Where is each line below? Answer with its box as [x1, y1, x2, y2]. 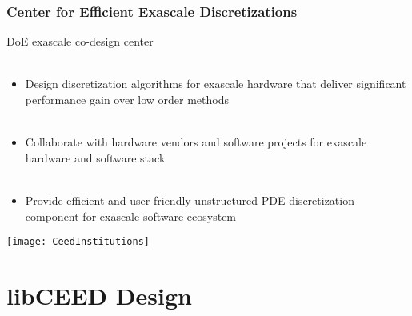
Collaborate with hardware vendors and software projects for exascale [25, 134, 367, 150]
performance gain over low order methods [25, 91, 230, 107]
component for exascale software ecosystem [25, 207, 237, 224]
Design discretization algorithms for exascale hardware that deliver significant [25, 75, 406, 92]
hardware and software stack [25, 149, 166, 166]
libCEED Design [6, 279, 192, 311]
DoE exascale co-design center [6, 33, 154, 50]
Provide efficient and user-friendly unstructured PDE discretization [25, 191, 354, 208]
